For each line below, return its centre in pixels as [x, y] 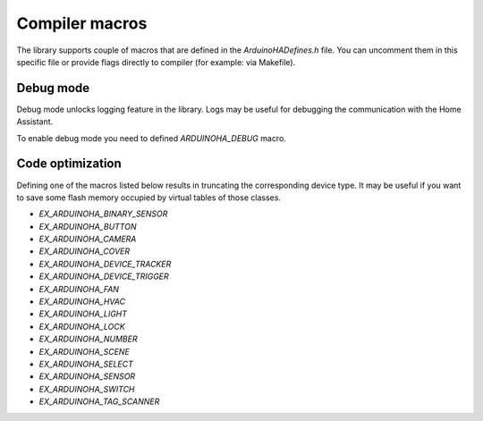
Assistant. [35, 122]
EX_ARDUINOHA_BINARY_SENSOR [103, 214]
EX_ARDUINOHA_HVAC [82, 302]
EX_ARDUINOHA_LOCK [82, 326]
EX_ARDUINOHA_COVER [84, 251]
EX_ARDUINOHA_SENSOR [87, 376]
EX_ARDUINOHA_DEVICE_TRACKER [105, 264]
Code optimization [69, 164]
